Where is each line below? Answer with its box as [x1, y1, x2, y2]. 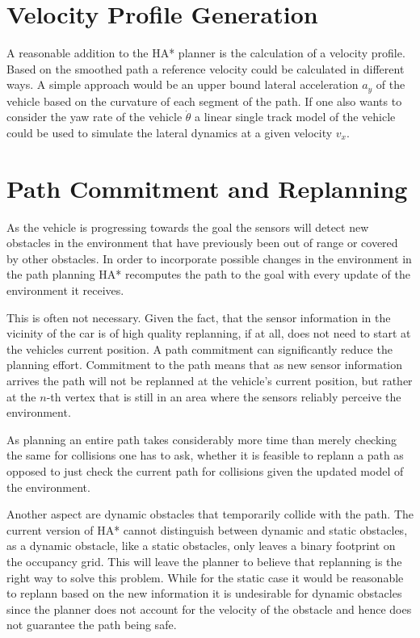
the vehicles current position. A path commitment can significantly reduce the [6, 340, 393, 357]
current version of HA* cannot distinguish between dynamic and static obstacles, [6, 521, 408, 538]
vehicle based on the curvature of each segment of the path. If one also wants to [6, 92, 402, 109]
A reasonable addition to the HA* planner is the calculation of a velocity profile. [6, 44, 405, 61]
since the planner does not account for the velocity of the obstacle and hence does [6, 600, 412, 617]
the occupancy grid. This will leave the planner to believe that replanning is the [6, 552, 402, 569]
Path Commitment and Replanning [6, 171, 408, 204]
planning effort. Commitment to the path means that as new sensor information [6, 356, 403, 373]
